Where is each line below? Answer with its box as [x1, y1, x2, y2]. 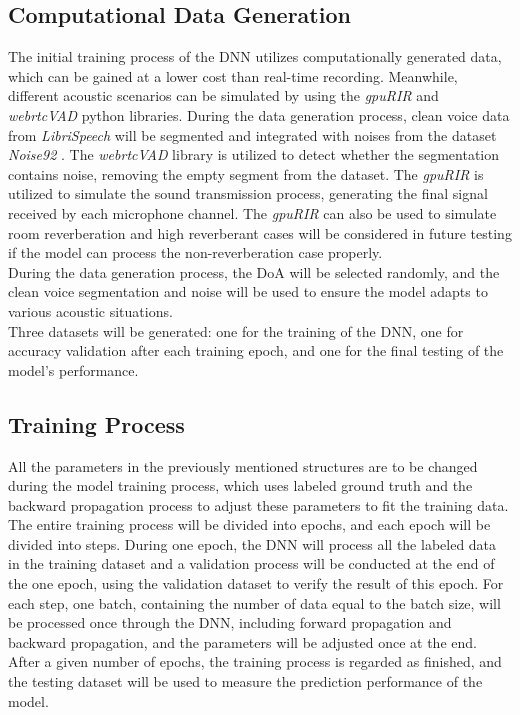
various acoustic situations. [8, 300, 173, 321]
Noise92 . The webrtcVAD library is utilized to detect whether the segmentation [8, 144, 500, 165]
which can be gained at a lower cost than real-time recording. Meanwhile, [8, 65, 458, 86]
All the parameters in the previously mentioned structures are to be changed [8, 455, 478, 476]
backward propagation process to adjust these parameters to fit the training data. [8, 494, 509, 515]
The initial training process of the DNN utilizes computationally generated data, [8, 46, 502, 67]
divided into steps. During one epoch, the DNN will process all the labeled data [8, 533, 497, 554]
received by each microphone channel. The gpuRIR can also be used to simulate [8, 202, 497, 223]
